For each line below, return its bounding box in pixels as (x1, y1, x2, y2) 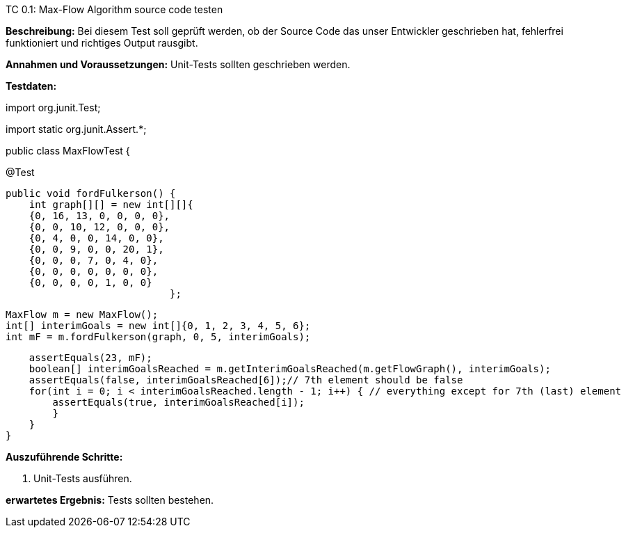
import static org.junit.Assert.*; (6, 123, 147, 135)
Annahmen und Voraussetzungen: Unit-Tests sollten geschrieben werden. (6, 58, 351, 70)
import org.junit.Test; (6, 102, 101, 113)
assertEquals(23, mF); (29, 352, 152, 363)
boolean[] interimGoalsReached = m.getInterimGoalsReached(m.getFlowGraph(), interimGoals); (29, 363, 551, 374)
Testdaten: (6, 80, 57, 92)
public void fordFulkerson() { (6, 188, 176, 199)
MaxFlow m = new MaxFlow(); (6, 309, 159, 320)
